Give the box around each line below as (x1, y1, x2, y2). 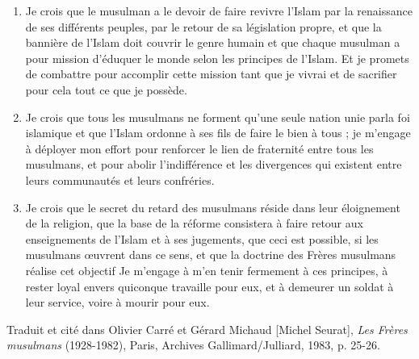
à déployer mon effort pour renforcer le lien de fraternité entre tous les (25, 140, 374, 157)
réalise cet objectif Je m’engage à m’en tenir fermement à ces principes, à (25, 261, 388, 278)
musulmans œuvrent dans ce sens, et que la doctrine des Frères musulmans (25, 246, 396, 263)
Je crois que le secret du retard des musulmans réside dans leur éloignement (25, 198, 400, 215)
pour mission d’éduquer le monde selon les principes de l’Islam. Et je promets (25, 49, 409, 66)
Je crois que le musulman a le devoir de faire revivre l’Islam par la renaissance (25, 2, 413, 19)
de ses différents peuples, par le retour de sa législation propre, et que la (25, 18, 382, 35)
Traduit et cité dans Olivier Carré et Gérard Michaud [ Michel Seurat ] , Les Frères (6, 320, 408, 337)
